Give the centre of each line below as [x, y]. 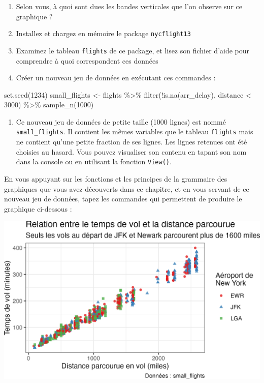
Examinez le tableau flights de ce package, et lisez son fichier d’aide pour [133, 50]
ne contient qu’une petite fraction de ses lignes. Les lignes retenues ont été [131, 142]
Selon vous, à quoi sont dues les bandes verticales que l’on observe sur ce [129, 6]
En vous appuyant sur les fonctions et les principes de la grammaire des [116, 178]
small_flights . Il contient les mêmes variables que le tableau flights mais [135, 131]
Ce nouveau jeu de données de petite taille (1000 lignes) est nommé [121, 121]
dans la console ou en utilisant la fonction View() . [94, 161]
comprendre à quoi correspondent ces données [87, 60]
